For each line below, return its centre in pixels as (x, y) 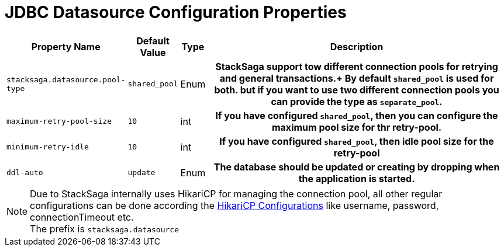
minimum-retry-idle (48, 147)
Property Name (66, 46)
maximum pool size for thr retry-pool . (357, 127)
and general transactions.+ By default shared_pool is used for (357, 78)
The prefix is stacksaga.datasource (104, 229)
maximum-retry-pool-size (59, 121)
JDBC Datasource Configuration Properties (176, 12)
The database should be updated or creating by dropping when (357, 167)
